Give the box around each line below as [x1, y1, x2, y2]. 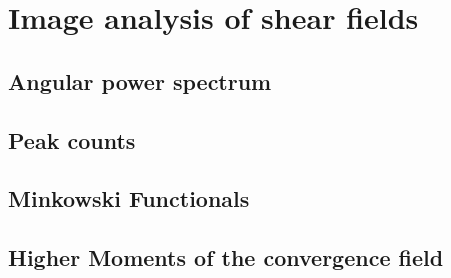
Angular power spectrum [8, 65, 272, 96]
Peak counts [8, 124, 136, 155]
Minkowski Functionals [8, 183, 250, 214]
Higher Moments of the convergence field [8, 242, 444, 273]
